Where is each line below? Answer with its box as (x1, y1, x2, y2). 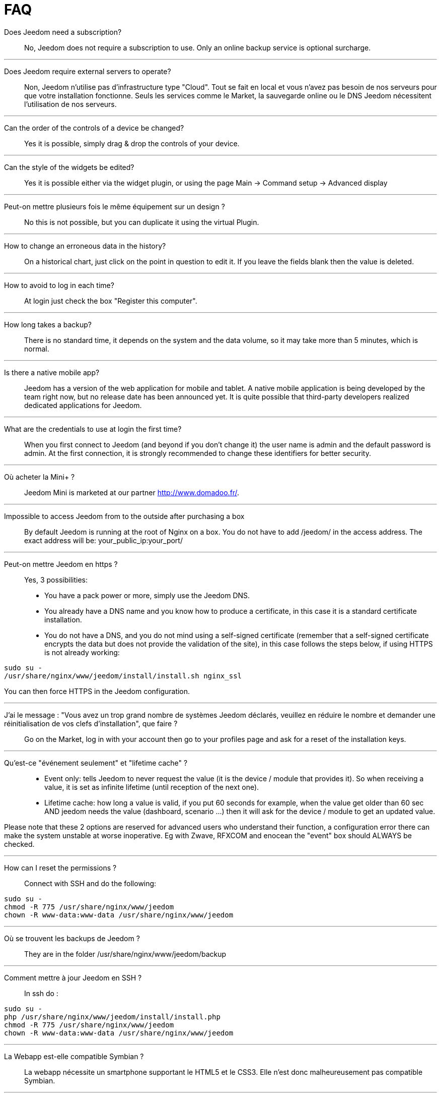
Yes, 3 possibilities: (24, 575, 88, 584)
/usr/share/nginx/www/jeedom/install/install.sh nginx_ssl (4, 671, 242, 680)
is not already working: (44, 648, 120, 657)
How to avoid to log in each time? (4, 280, 114, 290)
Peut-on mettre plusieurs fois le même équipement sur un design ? (4, 202, 225, 211)
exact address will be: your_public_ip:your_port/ (24, 536, 183, 545)
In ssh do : (24, 989, 58, 998)
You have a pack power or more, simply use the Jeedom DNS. (44, 591, 250, 600)
